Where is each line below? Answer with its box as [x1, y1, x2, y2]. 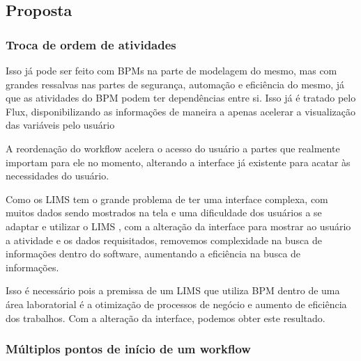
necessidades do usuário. [6, 168, 109, 183]
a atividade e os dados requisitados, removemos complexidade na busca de [6, 232, 322, 247]
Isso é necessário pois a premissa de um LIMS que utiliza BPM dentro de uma [6, 283, 340, 298]
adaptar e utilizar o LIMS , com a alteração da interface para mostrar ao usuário [6, 218, 351, 233]
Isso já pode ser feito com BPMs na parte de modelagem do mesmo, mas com [6, 63, 337, 77]
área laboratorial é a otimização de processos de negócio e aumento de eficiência [6, 296, 347, 311]
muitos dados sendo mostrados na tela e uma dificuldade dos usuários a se [6, 205, 322, 220]
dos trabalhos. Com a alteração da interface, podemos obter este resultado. [6, 310, 325, 325]
